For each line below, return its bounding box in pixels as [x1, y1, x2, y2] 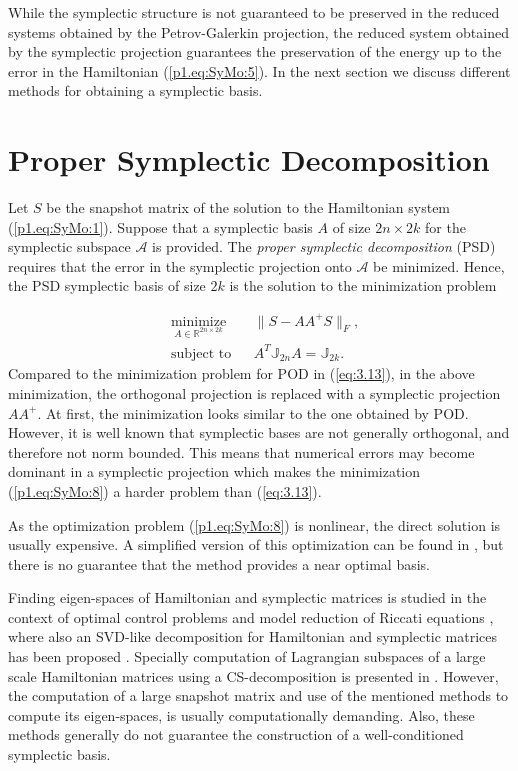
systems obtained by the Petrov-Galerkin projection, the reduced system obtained [8, 21, 509, 42]
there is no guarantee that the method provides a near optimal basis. [8, 553, 431, 574]
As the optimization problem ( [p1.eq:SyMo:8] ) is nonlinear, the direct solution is [8, 514, 501, 535]
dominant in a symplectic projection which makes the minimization [8, 461, 421, 482]
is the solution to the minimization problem [229, 275, 497, 296]
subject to [170, 346, 232, 361]
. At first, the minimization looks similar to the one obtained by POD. [37, 402, 469, 423]
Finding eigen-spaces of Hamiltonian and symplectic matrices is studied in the [8, 587, 487, 608]
